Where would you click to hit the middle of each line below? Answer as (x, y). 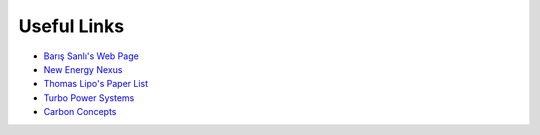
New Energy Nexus (83, 69)
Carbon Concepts (80, 112)
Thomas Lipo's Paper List (96, 84)
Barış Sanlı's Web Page (91, 56)
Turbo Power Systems (89, 97)
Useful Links (71, 26)
